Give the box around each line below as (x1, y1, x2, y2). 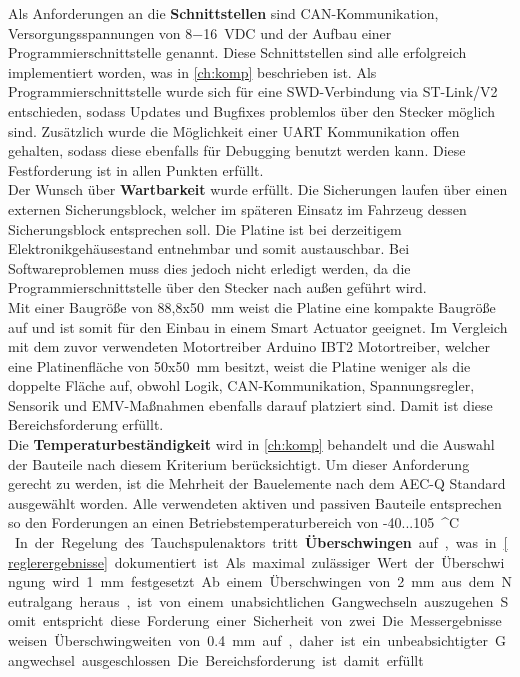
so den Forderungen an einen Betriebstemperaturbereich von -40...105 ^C (8, 512, 460, 533)
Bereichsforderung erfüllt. (8, 414, 164, 435)
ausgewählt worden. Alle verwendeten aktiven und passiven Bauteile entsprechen (8, 492, 502, 513)
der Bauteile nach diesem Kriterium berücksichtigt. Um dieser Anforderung (8, 453, 470, 474)
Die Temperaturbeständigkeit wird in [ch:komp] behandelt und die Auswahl (8, 434, 495, 455)
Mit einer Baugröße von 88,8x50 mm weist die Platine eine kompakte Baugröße (8, 296, 496, 317)
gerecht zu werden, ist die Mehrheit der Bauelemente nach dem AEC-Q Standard (8, 473, 506, 494)
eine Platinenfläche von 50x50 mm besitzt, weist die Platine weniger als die (8, 355, 471, 376)
